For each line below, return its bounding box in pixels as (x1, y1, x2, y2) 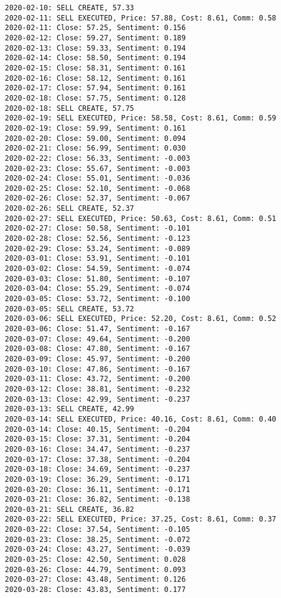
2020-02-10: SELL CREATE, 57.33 (5, 4, 134, 12)
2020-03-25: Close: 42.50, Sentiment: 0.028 (5, 555, 186, 564)
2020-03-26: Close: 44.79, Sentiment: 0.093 (5, 565, 186, 574)
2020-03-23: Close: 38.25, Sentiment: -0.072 (5, 535, 190, 544)
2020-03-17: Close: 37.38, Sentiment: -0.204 (5, 455, 190, 464)
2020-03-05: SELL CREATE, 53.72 (5, 304, 134, 313)
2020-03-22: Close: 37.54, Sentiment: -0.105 (5, 525, 190, 534)
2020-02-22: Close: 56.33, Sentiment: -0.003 (5, 154, 190, 163)
